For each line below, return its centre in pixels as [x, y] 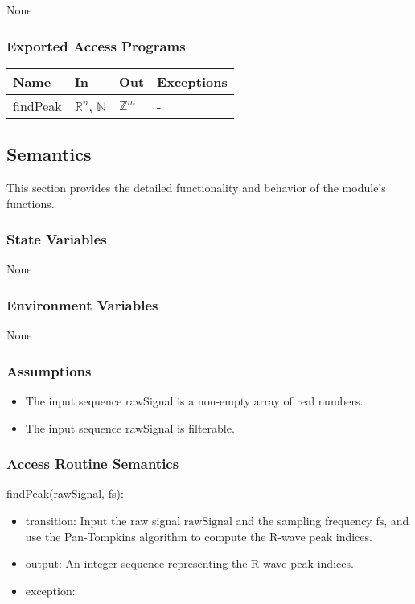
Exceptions [192, 81]
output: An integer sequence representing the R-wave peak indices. [189, 563]
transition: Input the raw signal [103, 521]
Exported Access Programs [96, 45]
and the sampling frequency [304, 521]
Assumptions [49, 370]
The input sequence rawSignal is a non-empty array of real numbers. [194, 401]
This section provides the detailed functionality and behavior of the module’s [196, 188]
